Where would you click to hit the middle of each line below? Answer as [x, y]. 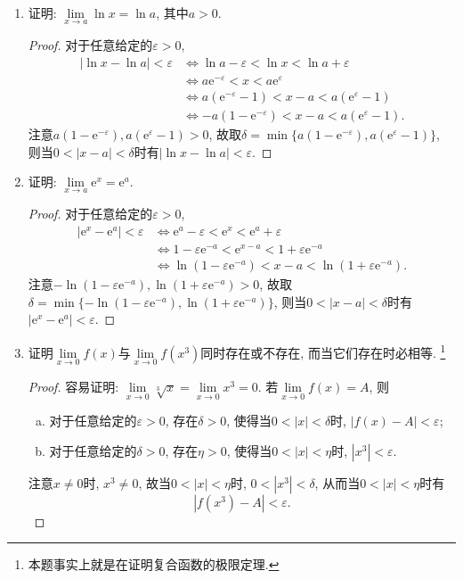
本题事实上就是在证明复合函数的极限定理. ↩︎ [154, 564]
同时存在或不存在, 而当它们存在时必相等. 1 [323, 351]
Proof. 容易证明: [73, 386]
